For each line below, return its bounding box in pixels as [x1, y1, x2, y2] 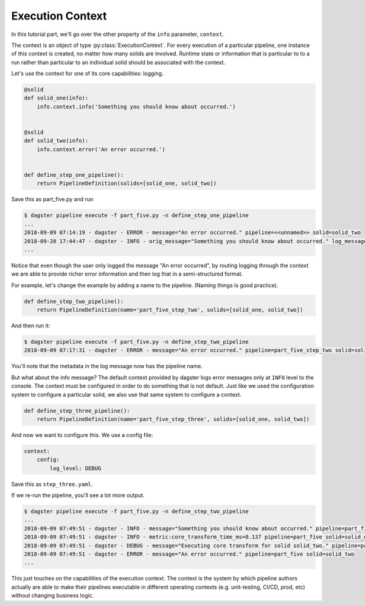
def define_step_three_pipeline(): [24, 407, 130, 414]
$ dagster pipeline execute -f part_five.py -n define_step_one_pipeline [24, 212, 249, 219]
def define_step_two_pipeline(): [24, 298, 124, 305]
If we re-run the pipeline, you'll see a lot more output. [11, 491, 145, 499]
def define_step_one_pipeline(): [24, 171, 124, 178]
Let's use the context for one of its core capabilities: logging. [11, 70, 164, 77]
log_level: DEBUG [49, 465, 102, 472]
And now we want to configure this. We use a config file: [11, 431, 153, 438]
